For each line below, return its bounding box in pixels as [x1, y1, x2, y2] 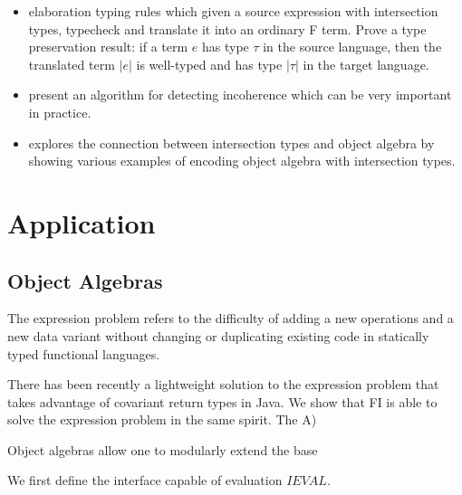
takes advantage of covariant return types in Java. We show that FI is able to [7, 392, 438, 411]
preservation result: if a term [28, 37, 188, 56]
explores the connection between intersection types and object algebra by [28, 133, 435, 152]
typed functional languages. [7, 344, 160, 363]
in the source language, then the [263, 37, 442, 56]
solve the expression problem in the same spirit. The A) [7, 410, 317, 429]
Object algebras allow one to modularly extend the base [7, 440, 318, 459]
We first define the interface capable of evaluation [7, 471, 283, 490]
